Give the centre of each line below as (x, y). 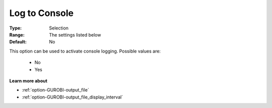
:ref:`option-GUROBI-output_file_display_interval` (73, 97)
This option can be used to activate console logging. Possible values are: (85, 51)
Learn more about (28, 80)
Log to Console (42, 13)
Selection (59, 28)
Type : (16, 28)
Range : (17, 34)
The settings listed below (75, 34)
